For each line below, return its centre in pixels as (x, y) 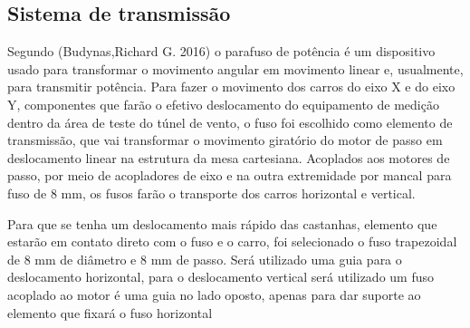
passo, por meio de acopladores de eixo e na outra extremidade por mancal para (230, 175)
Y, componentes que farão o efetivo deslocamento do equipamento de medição (223, 104)
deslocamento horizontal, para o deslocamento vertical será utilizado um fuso (221, 277)
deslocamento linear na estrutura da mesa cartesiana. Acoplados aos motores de (229, 157)
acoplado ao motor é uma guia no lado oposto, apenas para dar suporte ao (214, 294)
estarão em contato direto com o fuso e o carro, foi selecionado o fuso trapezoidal (232, 241)
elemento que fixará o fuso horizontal (110, 312)
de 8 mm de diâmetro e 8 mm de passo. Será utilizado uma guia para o (205, 259)
